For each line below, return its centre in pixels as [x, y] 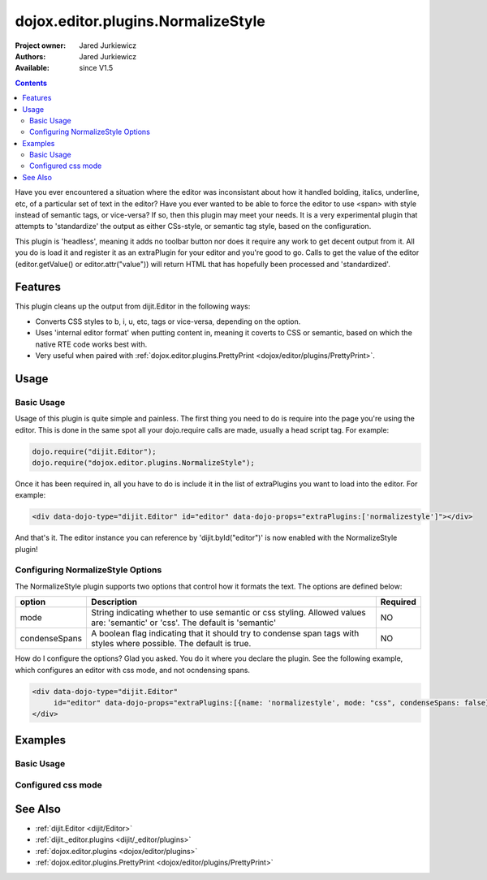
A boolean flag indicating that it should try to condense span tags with [225, 633]
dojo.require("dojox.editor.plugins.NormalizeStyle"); [143, 462]
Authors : [30, 56]
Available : [32, 68]
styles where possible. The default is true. [171, 644]
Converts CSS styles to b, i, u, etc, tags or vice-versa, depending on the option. [168, 321]
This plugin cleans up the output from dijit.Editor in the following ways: [133, 306]
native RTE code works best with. [91, 344]
